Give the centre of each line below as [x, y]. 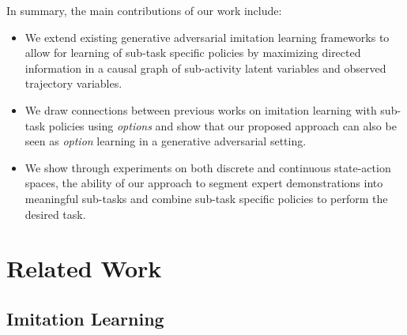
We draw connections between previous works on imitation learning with [201, 109]
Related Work [84, 268]
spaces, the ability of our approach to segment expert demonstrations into [204, 183]
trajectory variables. [73, 83]
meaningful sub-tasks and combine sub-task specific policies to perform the [206, 198]
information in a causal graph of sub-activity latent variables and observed [205, 68]
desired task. [55, 214]
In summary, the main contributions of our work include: [144, 10]
